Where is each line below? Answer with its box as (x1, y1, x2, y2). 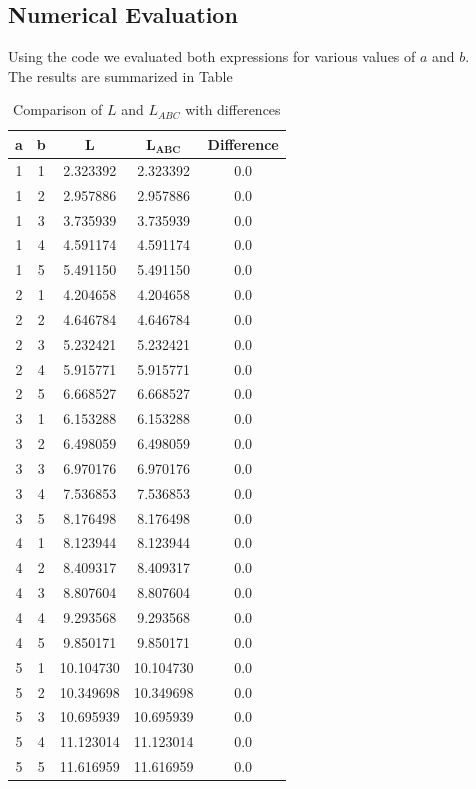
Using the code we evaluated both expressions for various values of (8, 46, 416, 67)
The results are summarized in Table (8, 65, 233, 86)
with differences (185, 99, 281, 120)
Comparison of (13, 99, 103, 120)
